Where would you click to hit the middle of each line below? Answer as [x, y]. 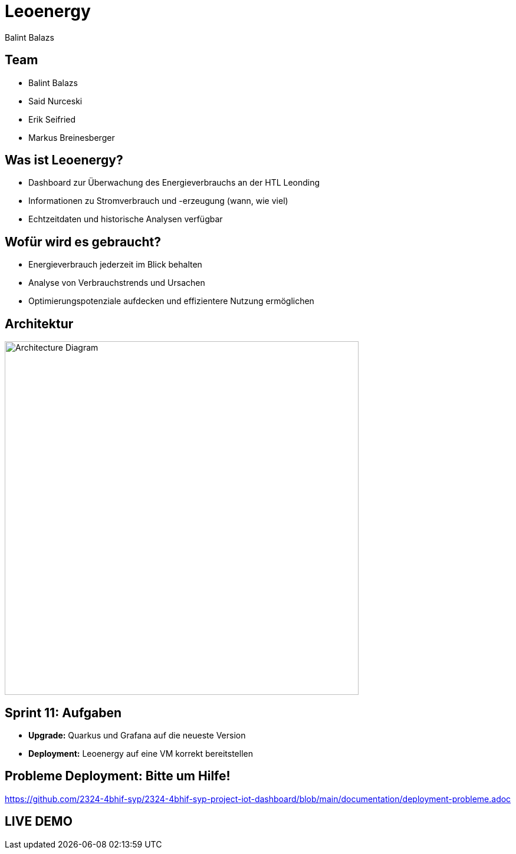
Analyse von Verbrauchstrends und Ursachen [117, 283]
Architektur [39, 324]
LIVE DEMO [39, 822]
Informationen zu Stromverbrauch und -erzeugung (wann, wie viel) [158, 201]
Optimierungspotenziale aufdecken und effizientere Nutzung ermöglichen [171, 301]
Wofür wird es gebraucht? [83, 242]
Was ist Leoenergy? [64, 160]
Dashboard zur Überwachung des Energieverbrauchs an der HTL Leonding [174, 183]
